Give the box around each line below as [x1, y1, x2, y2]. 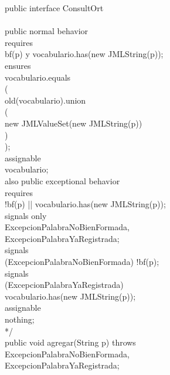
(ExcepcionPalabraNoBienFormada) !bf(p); [5, 255, 159, 268]
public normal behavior [5, 25, 89, 37]
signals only [5, 209, 47, 221]
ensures [5, 59, 31, 71]
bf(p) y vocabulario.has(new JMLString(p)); [5, 48, 164, 60]
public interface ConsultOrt [5, 2, 104, 14]
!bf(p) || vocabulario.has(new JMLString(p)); [5, 198, 166, 210]
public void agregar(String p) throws [5, 336, 136, 349]
